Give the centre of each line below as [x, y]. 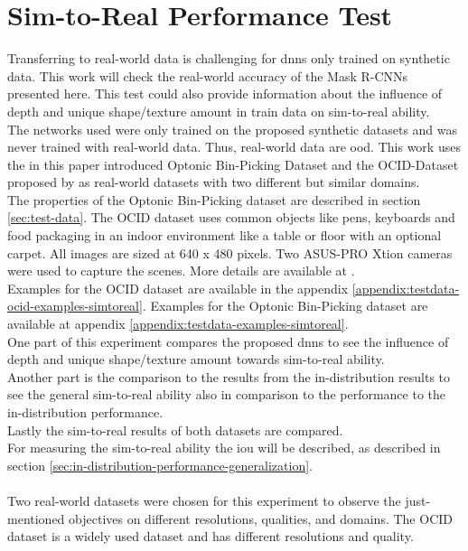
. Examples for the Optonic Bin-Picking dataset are [285, 306]
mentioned [36, 518]
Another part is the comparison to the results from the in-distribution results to [229, 376]
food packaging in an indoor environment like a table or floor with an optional [225, 235]
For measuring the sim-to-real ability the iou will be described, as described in [224, 448]
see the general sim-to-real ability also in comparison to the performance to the [227, 394]
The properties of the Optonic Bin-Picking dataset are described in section [214, 199]
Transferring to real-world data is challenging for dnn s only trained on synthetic [229, 58]
